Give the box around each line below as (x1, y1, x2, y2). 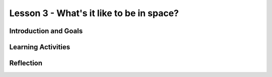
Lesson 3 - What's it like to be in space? (9, 8, 179, 19)
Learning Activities (9, 43, 71, 51)
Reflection (9, 59, 43, 67)
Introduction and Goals (9, 27, 83, 35)
